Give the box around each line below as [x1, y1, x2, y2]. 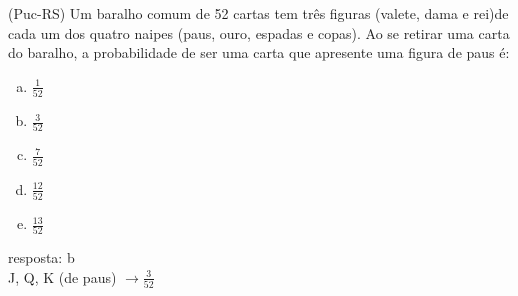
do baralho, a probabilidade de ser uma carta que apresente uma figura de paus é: [8, 42, 510, 63]
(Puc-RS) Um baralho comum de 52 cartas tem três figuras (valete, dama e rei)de [8, 3, 509, 23]
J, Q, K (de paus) [8, 266, 117, 287]
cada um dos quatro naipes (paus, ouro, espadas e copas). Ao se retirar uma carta [8, 22, 510, 43]
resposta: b [8, 247, 75, 268]
